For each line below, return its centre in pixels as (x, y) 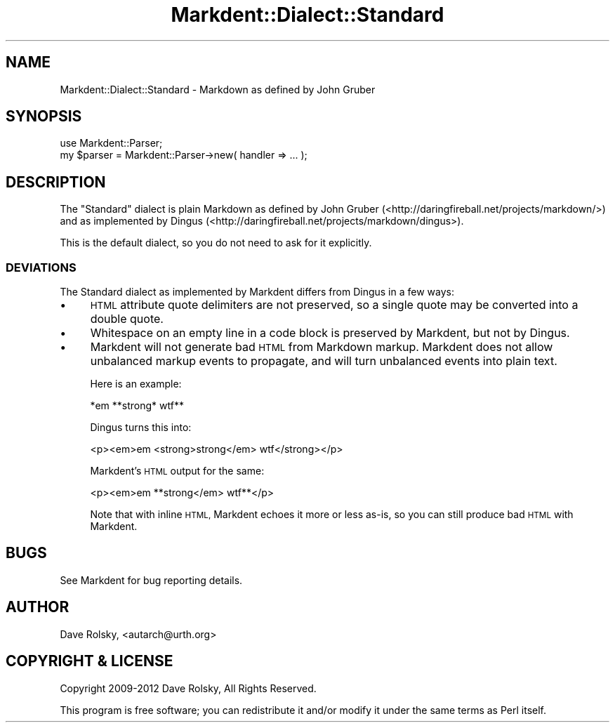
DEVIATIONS (41, 267)
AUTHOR (38, 607)
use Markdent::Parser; (111, 143)
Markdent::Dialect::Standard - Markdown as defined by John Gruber (218, 89)
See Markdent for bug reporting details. (151, 580)
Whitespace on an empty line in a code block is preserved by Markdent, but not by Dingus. (330, 333)
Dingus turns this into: (141, 428)
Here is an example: (136, 384)
